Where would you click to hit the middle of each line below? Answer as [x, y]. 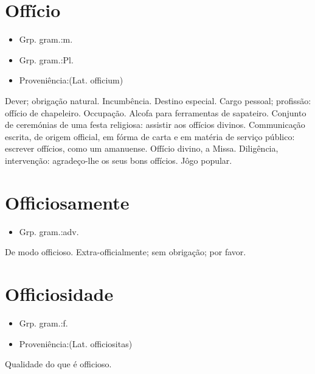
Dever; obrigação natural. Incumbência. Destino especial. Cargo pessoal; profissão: [158, 100]
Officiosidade [59, 293]
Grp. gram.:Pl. [46, 59]
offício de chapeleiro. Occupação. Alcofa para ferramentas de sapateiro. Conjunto [156, 112]
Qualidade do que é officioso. [58, 364]
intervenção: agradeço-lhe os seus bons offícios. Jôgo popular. [119, 160]
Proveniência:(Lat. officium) [71, 80]
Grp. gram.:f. [43, 323]
